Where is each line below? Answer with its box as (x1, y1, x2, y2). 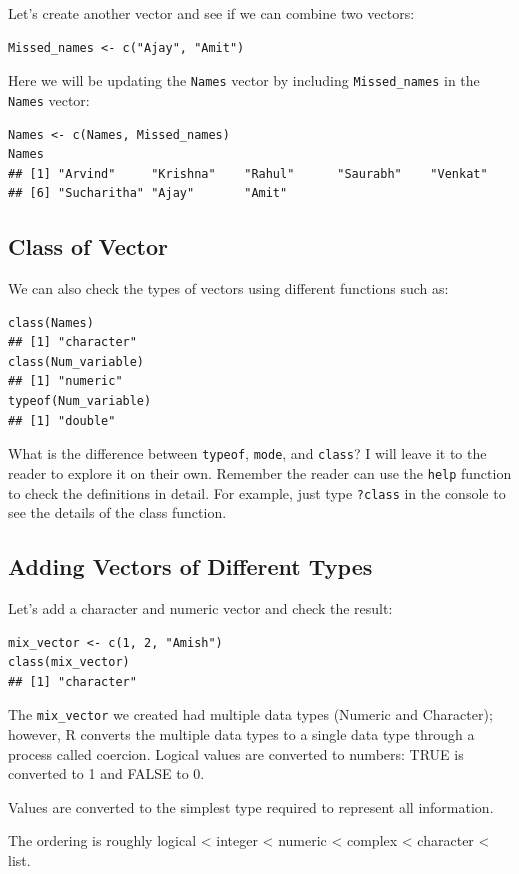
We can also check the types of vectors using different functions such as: (8, 278, 449, 299)
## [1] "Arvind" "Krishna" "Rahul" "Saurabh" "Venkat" (8, 166, 488, 181)
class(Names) (8, 315, 94, 330)
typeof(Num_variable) (8, 394, 152, 409)
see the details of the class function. (8, 502, 227, 523)
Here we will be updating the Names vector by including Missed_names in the (8, 70, 480, 91)
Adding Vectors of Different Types (8, 551, 373, 582)
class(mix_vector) (8, 655, 130, 670)
